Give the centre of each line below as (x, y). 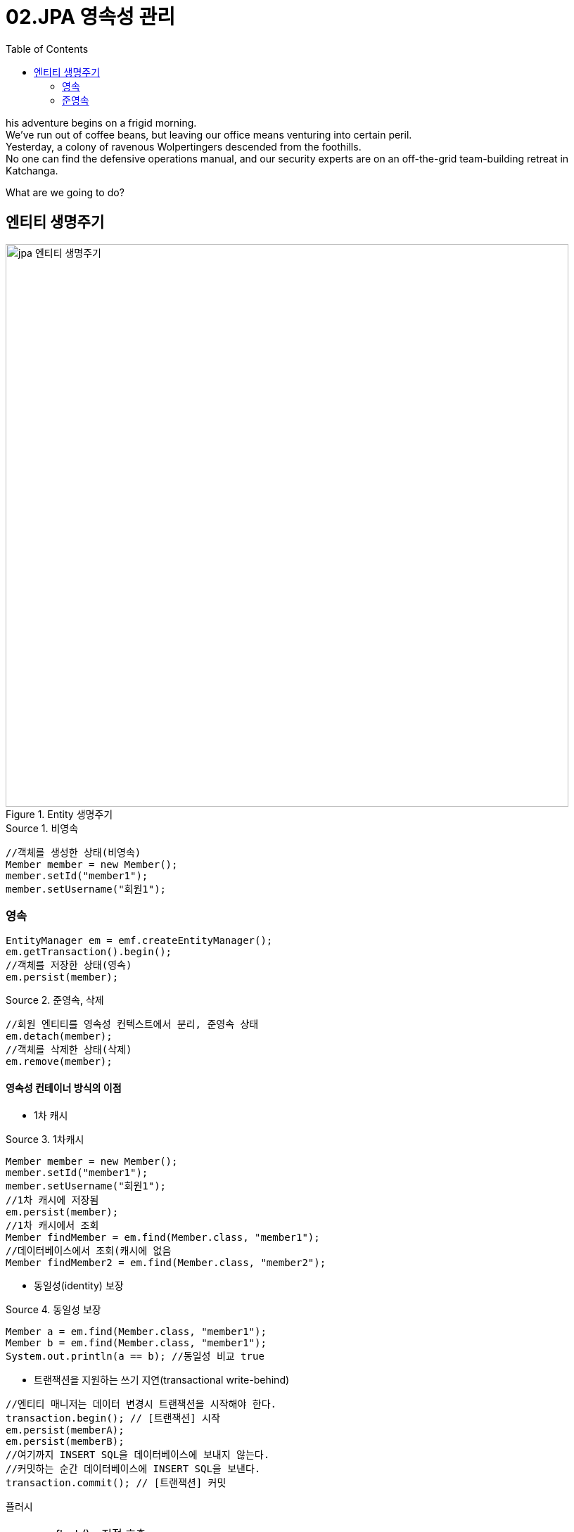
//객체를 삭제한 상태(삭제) (69, 1050)
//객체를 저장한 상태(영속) (69, 965)
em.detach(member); (59, 1036)
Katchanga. (32, 170)
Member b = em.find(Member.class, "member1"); (136, 1342)
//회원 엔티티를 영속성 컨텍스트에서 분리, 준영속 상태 (132, 1024)
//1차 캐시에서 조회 (52, 1225)
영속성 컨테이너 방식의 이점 (64, 1087)
